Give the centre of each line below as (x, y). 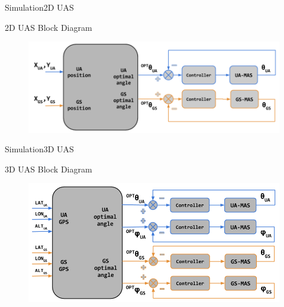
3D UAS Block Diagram (49, 169)
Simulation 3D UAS (39, 149)
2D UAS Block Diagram (49, 27)
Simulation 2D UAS (39, 7)
